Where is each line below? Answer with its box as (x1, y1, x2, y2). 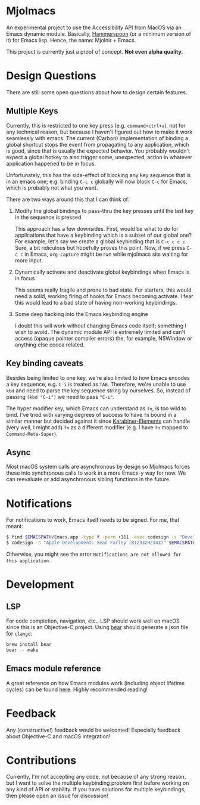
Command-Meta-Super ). (6, 430, 58, 437)
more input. (14, 256, 43, 264)
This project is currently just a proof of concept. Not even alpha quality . (6, 48, 183, 55)
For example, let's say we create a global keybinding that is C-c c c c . (14, 237, 187, 245)
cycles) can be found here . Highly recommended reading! (6, 686, 148, 693)
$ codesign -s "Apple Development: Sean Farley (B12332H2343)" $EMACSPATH (6, 540, 196, 546)
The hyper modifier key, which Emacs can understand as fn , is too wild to (6, 404, 186, 412)
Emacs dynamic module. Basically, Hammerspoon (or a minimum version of (6, 30, 192, 37)
